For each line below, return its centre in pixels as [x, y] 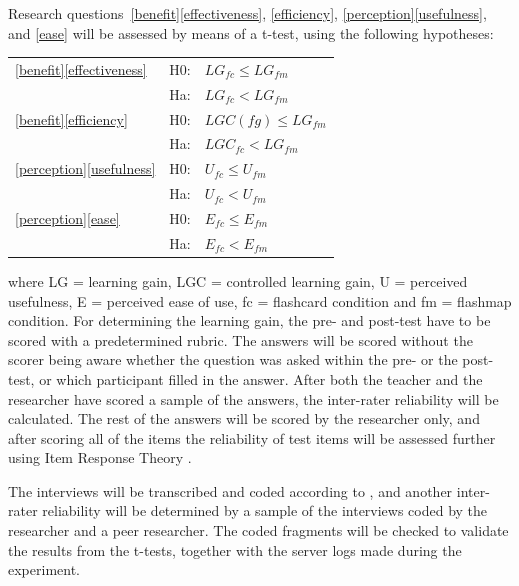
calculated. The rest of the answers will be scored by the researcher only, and [244, 418]
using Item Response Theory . [100, 457]
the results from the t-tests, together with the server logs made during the [235, 549]
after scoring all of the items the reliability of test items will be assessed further [252, 437]
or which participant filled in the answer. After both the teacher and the [261, 378]
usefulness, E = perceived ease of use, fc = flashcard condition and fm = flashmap [260, 300]
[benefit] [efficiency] [71, 118]
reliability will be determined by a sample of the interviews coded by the [265, 510]
